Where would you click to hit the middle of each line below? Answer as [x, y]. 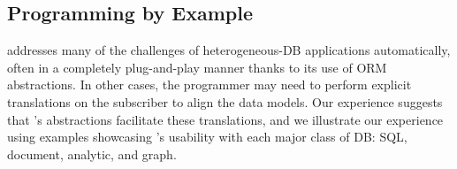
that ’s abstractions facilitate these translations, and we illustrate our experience [225, 119]
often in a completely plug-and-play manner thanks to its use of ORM [197, 67]
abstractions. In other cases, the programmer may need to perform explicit [209, 84]
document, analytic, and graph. [92, 154]
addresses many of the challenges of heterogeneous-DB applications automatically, [229, 50]
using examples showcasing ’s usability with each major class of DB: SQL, [207, 137]
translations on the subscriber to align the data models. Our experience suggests [225, 101]
